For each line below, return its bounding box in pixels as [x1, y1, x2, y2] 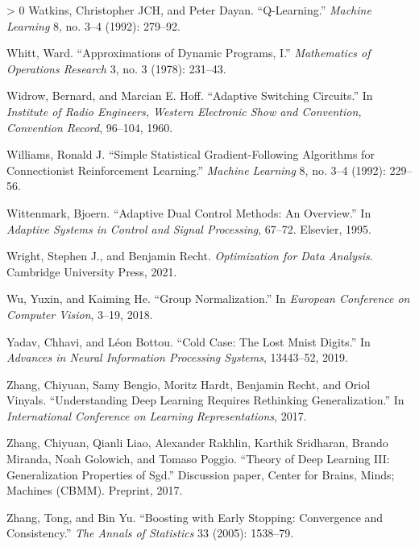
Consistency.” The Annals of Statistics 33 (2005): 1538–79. [6, 524, 294, 541]
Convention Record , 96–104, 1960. [6, 118, 173, 135]
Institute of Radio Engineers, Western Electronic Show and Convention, [6, 102, 362, 119]
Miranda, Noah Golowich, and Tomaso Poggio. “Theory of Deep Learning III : [6, 450, 390, 467]
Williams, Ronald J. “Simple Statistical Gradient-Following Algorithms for [6, 146, 375, 163]
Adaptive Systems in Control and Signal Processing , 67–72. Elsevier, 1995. [6, 220, 371, 237]
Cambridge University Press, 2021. [6, 263, 177, 280]
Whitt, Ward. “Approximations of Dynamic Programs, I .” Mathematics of [6, 44, 371, 61]
